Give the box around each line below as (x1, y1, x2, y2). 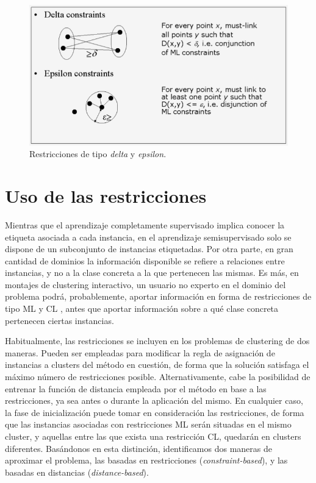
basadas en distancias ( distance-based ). (5, 465, 149, 478)
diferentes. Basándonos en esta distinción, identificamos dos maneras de (5, 442, 272, 454)
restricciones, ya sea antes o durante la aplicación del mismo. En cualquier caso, (5, 394, 303, 407)
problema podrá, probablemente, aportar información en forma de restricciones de (5, 290, 312, 303)
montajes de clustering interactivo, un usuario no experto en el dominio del (5, 278, 286, 291)
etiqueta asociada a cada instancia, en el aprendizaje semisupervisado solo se (5, 230, 292, 243)
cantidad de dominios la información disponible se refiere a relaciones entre (5, 254, 285, 267)
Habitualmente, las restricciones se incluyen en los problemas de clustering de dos (5, 334, 310, 347)
